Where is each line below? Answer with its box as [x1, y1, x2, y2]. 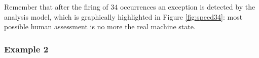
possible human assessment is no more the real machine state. [4, 21, 196, 32]
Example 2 [4, 42, 49, 55]
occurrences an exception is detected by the [120, 2, 255, 12]
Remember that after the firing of [4, 2, 108, 12]
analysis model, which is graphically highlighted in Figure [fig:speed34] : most [4, 11, 243, 22]
